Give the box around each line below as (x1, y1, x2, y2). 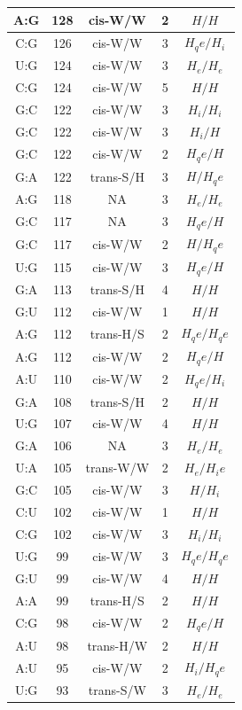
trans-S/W (88, 681, 146, 699)
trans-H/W (87, 636, 148, 654)
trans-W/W (85, 458, 150, 477)
